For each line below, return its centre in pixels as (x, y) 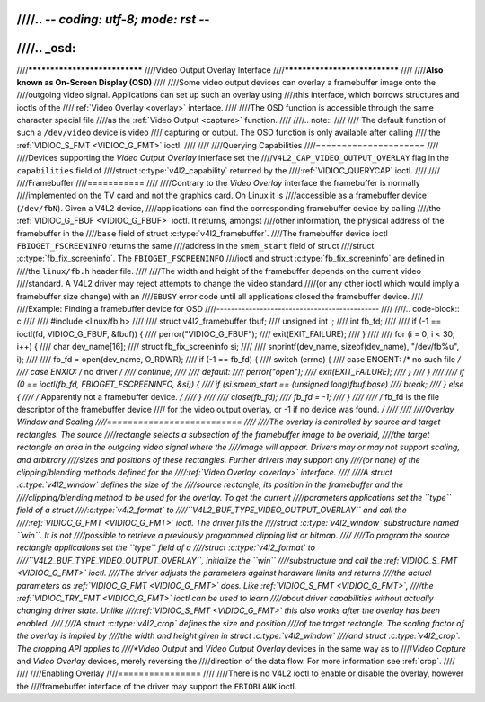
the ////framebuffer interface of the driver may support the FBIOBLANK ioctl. (157, 686)
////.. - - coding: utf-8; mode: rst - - (113, 19)
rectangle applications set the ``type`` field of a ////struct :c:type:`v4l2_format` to (166, 547)
